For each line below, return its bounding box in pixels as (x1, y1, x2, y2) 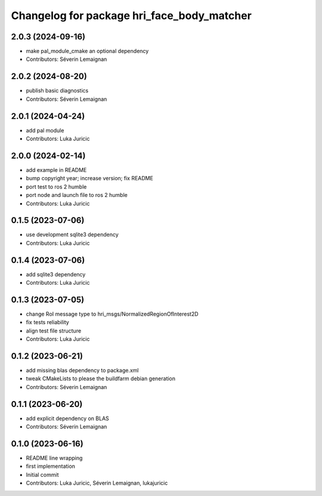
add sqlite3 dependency (26, 270, 86, 278)
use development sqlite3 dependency (26, 231, 119, 238)
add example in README (26, 166, 87, 173)
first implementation (26, 463, 76, 470)
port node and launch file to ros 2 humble (26, 192, 128, 199)
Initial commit (26, 471, 59, 478)
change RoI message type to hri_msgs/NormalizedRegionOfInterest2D (26, 310, 199, 318)
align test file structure (26, 327, 82, 334)
